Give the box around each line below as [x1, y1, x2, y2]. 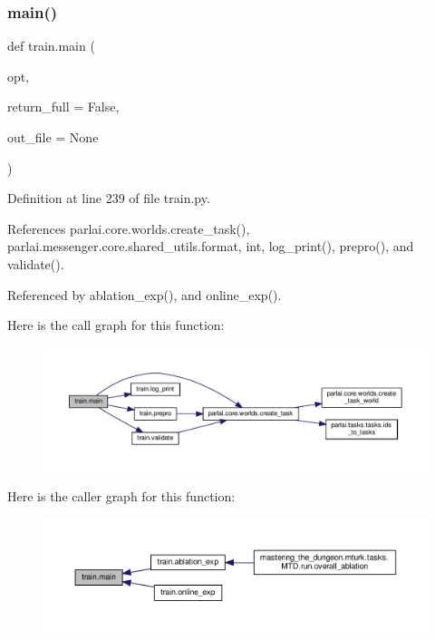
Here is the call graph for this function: [7, 315, 225, 335]
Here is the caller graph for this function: [7, 486, 236, 505]
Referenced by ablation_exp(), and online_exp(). [7, 285, 282, 304]
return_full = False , [7, 97, 120, 116]
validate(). [7, 254, 64, 273]
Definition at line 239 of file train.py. [7, 189, 210, 208]
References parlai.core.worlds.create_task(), [7, 218, 250, 238]
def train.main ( [7, 36, 95, 55]
